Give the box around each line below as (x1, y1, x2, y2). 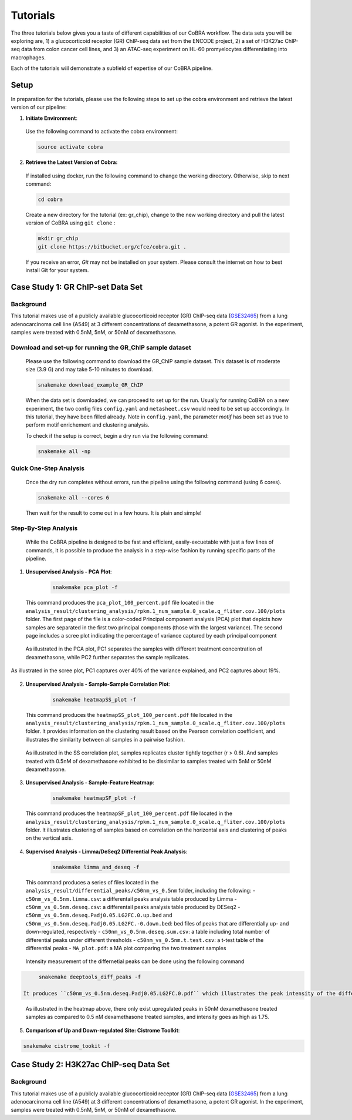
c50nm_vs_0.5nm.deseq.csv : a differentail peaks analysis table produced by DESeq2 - (25, 903, 241, 910)
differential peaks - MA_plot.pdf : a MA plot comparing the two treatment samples (25, 944, 226, 951)
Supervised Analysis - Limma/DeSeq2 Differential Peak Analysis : (25, 848, 188, 855)
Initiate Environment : (25, 115, 77, 122)
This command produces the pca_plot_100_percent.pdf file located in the (25, 599, 214, 606)
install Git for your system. (25, 267, 89, 274)
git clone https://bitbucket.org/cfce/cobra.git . (38, 243, 187, 250)
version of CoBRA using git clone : (25, 219, 116, 226)
